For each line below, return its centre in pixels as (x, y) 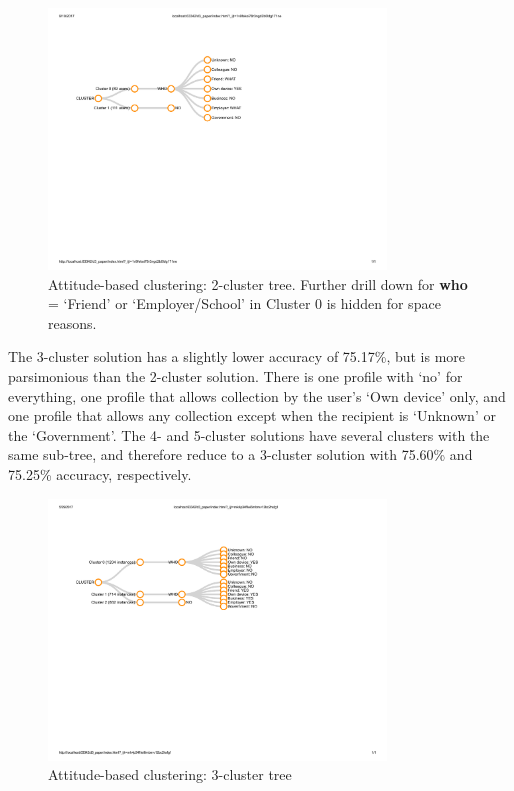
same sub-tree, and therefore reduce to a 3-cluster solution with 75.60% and (240, 454)
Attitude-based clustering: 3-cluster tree (170, 774)
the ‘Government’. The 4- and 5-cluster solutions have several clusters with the (249, 434)
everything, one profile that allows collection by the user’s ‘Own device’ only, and (257, 395)
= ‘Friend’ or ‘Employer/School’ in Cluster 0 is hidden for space (244, 303)
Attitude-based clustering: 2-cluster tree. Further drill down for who (258, 283)
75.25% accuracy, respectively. (100, 473)
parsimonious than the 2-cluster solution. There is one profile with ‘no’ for (235, 375)
